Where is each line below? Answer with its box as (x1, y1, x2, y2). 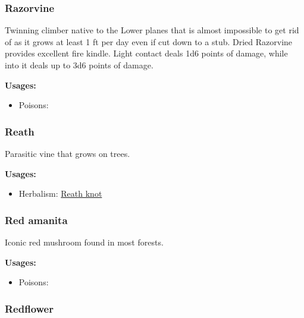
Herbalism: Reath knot (18, 187, 102, 200)
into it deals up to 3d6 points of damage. (5, 59, 153, 71)
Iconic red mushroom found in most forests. (5, 236, 164, 248)
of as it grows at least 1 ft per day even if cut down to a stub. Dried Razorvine (5, 35, 293, 48)
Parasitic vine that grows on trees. (5, 147, 130, 159)
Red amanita (5, 212, 68, 227)
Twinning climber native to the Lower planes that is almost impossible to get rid (5, 24, 299, 36)
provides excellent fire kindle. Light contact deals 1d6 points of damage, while (5, 47, 288, 59)
